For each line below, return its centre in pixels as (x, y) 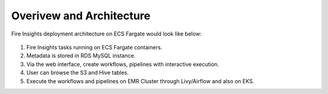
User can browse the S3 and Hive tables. (77, 73)
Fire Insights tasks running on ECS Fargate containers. (94, 47)
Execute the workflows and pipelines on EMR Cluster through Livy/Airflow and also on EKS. (140, 81)
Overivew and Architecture (81, 16)
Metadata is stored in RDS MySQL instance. (81, 56)
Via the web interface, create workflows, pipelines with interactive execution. (123, 64)
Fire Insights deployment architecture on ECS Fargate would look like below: (106, 34)
